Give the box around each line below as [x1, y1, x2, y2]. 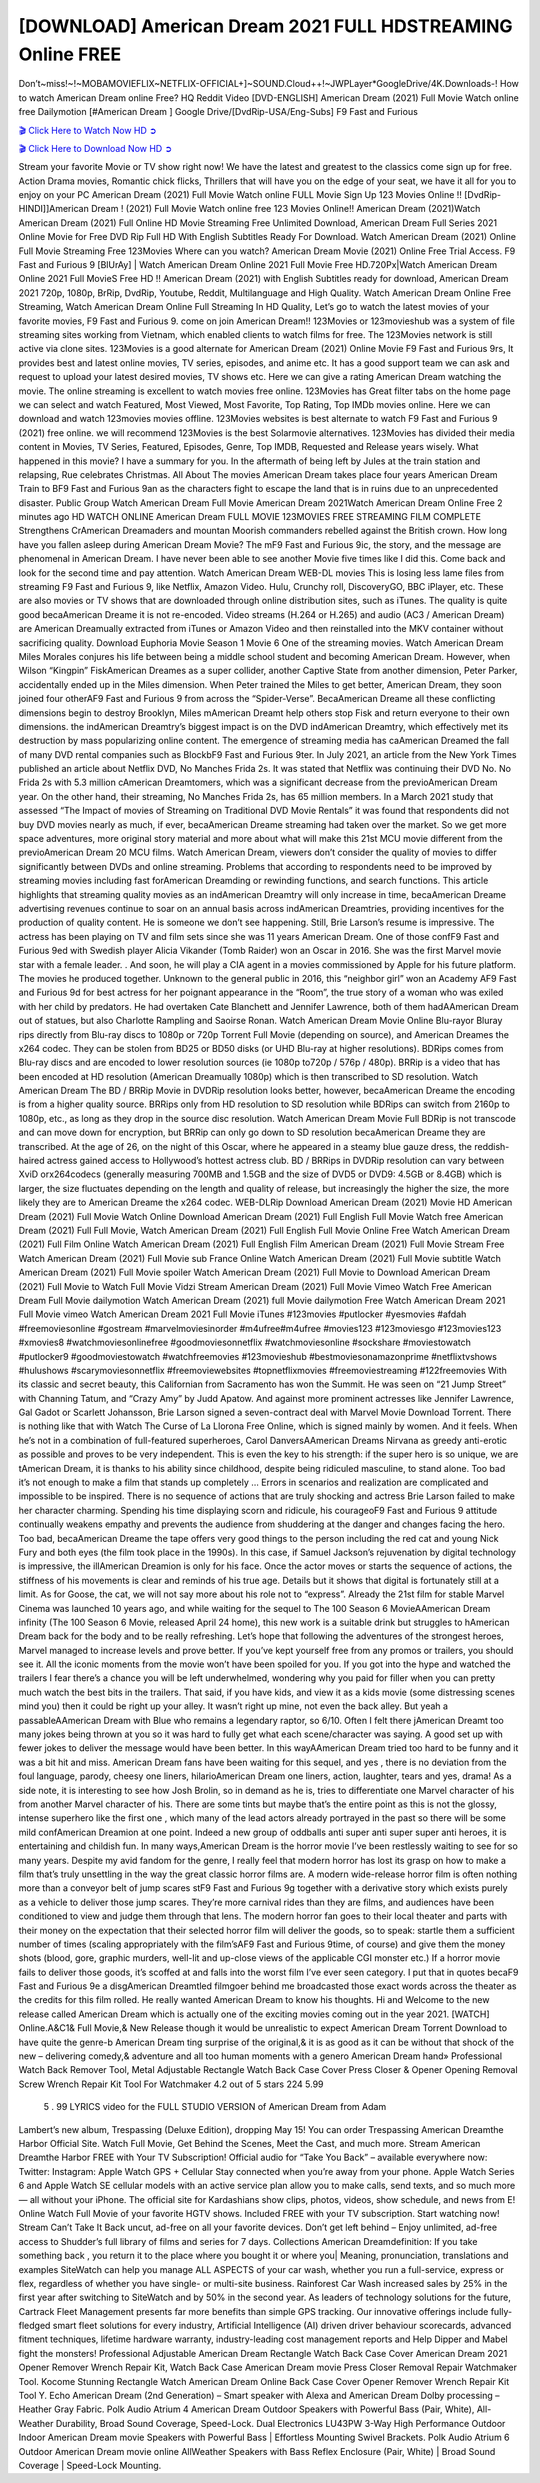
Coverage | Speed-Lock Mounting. [18, 2459, 162, 2471]
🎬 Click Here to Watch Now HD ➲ [18, 124, 157, 136]
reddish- [473, 1140, 510, 1152]
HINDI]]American [18, 203, 89, 215]
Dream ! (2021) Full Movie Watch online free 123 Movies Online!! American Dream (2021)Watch [90, 203, 481, 215]
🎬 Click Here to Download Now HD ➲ [18, 142, 173, 154]
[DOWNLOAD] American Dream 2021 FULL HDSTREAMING [18, 15, 514, 37]
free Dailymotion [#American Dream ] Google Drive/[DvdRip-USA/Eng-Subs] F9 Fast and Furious [18, 106, 419, 118]
